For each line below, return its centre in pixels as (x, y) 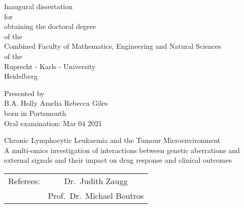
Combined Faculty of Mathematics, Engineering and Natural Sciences (113, 46)
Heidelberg (21, 76)
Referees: (24, 181)
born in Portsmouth (35, 113)
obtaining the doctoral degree (50, 26)
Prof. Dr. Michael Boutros (96, 195)
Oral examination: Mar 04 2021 (53, 123)
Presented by (24, 93)
